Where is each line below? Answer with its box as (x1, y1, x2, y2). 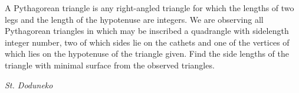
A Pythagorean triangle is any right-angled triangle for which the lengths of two (5, 2, 294, 13)
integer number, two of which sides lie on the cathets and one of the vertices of (5, 36, 290, 48)
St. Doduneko (5, 78, 53, 91)
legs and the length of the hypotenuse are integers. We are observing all (5, 13, 264, 25)
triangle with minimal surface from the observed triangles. (5, 58, 215, 71)
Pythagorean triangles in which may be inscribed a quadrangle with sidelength (5, 25, 289, 37)
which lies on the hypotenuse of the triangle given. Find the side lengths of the (5, 47, 289, 60)
